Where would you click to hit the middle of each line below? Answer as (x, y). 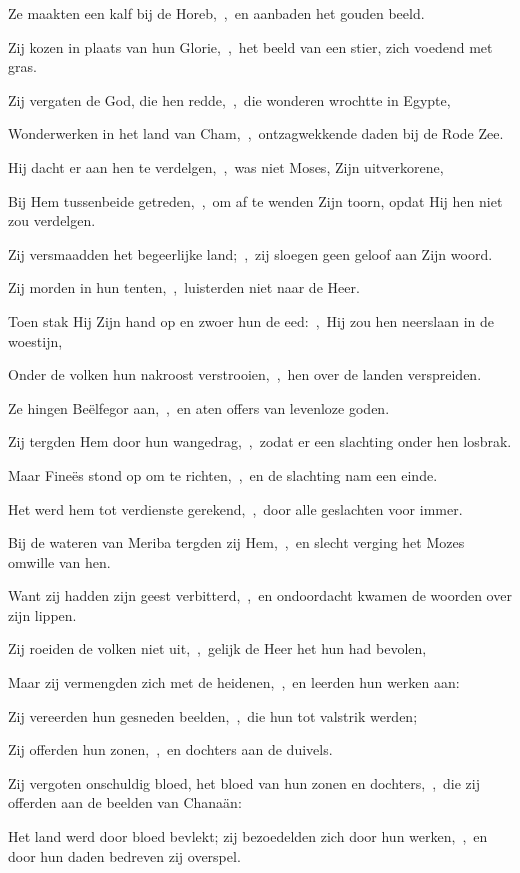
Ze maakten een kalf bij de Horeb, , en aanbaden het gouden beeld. (216, 13)
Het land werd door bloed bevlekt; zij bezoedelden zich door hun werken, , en (248, 836)
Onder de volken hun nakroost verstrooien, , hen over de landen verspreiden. (245, 374)
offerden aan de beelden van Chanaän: (125, 802)
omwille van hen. (59, 561)
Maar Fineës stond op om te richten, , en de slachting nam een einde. (223, 474)
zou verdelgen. (52, 220)
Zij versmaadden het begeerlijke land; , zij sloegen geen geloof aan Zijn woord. (250, 253)
